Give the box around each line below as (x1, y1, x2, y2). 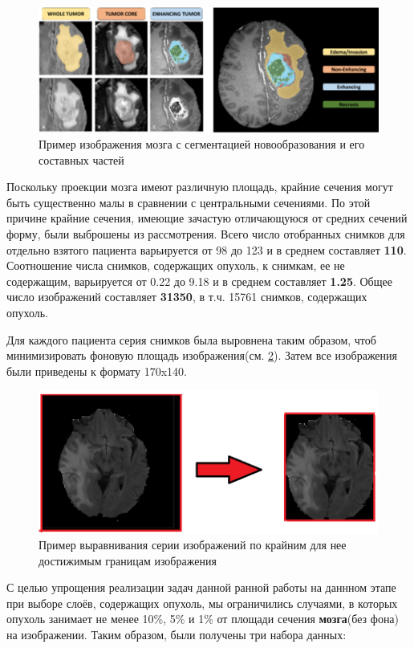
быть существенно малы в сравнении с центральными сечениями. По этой (6, 194, 371, 210)
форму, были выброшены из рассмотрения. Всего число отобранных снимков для (6, 226, 405, 242)
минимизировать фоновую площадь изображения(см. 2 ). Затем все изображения (6, 347, 398, 364)
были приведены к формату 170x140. (6, 362, 187, 379)
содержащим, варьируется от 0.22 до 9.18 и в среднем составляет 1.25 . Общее (6, 272, 392, 289)
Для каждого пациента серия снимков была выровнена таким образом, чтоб (6, 331, 376, 348)
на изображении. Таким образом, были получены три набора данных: (6, 626, 347, 643)
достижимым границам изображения (39, 552, 217, 569)
